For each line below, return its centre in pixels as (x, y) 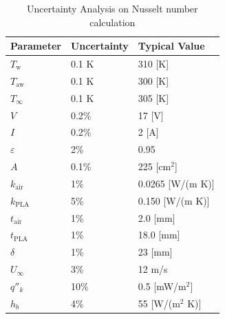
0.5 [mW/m (162, 286)
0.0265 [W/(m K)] (176, 183)
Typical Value (171, 46)
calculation (112, 22)
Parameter (36, 46)
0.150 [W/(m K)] (174, 200)
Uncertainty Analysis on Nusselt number (112, 8)
